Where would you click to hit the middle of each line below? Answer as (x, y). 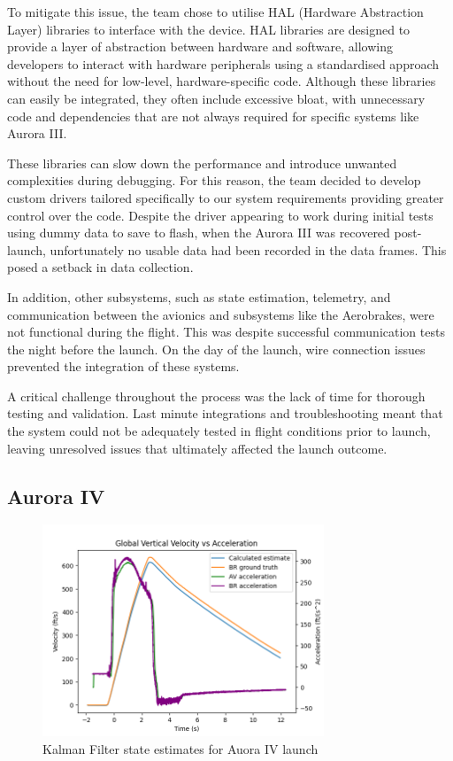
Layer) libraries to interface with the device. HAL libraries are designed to (209, 29)
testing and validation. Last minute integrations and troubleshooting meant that (225, 413)
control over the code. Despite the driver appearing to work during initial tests (220, 215)
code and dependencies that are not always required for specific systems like (213, 116)
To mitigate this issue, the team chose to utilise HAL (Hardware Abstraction (215, 12)
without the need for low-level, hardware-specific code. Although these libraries (222, 81)
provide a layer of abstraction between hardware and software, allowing (200, 47)
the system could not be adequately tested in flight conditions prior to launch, (219, 431)
